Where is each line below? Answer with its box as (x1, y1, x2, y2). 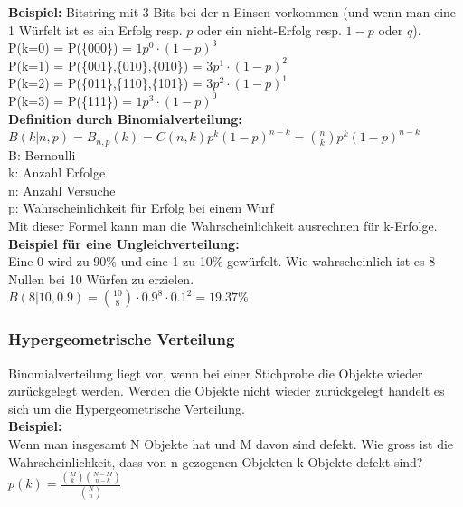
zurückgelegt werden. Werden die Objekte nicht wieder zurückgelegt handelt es (8, 381, 445, 400)
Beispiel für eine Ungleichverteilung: (8, 234, 240, 253)
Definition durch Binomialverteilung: (8, 109, 242, 128)
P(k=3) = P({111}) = (8, 91, 132, 110)
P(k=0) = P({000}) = (8, 38, 132, 57)
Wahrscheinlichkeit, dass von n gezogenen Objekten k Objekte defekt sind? (8, 452, 423, 471)
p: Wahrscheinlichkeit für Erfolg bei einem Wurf (8, 198, 274, 217)
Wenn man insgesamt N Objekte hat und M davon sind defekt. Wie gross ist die (8, 434, 454, 453)
